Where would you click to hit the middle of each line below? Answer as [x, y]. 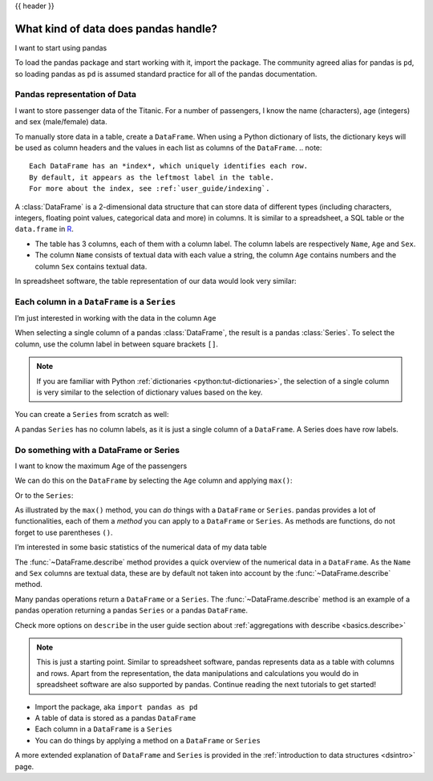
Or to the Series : [44, 495]
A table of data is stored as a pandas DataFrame [115, 718]
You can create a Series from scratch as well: [92, 415]
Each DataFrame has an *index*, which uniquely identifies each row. [169, 166]
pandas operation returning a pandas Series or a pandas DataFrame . [132, 610]
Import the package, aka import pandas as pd [116, 706]
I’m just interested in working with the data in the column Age [115, 318]
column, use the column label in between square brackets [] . [117, 344]
